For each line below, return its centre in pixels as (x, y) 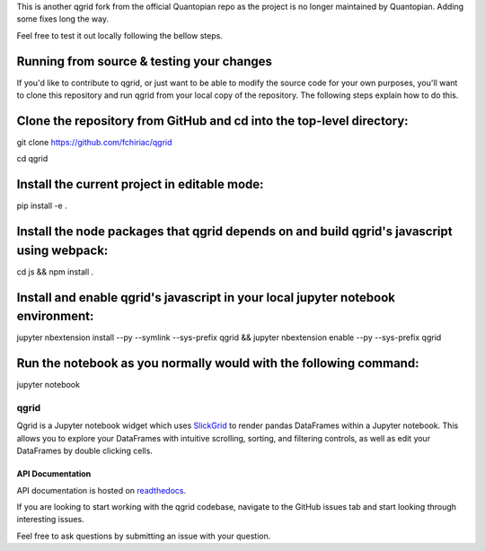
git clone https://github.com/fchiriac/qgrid (94, 142)
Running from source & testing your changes (145, 61)
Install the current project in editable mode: (140, 184)
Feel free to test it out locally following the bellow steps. (120, 35)
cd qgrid (32, 159)
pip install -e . (42, 206)
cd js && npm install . (55, 271)
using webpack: (62, 250)
